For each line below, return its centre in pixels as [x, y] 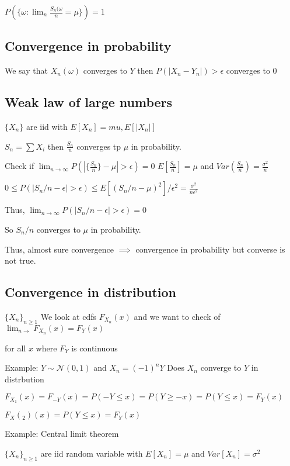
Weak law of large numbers [89, 102]
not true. [20, 260]
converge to [221, 367]
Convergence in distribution [91, 292]
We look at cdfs [69, 316]
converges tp [99, 146]
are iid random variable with [92, 453]
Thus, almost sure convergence [59, 249]
